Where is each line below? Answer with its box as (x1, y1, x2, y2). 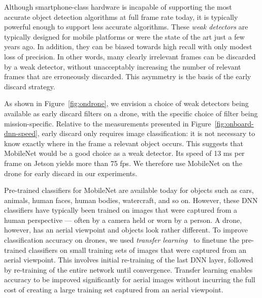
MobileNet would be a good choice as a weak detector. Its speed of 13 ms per (4, 148, 245, 158)
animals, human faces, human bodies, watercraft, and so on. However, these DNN (4, 194, 258, 205)
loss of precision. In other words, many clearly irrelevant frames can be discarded (4, 51, 256, 61)
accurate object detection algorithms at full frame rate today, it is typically (4, 11, 238, 22)
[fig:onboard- (214, 118, 254, 128)
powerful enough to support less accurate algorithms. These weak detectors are (4, 21, 248, 32)
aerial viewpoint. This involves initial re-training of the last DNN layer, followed (4, 254, 253, 265)
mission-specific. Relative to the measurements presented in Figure (4, 118, 211, 128)
